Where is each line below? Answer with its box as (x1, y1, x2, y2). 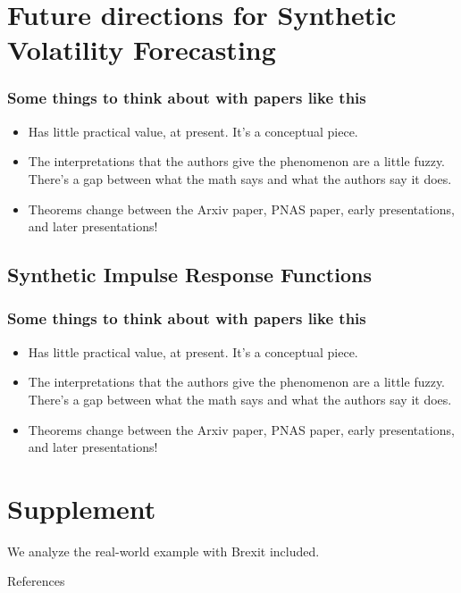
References (7, 572, 65, 590)
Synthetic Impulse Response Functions (7, 261, 372, 288)
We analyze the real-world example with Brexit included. (7, 541, 320, 560)
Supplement (7, 489, 156, 526)
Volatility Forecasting (7, 31, 276, 68)
